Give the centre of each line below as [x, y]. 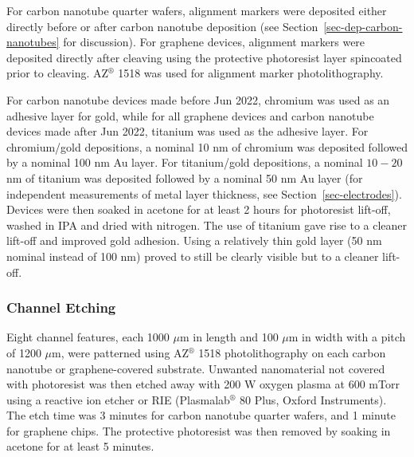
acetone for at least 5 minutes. [80, 446]
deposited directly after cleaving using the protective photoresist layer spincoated [204, 57]
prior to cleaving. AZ [58, 73]
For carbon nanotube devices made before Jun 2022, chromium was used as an [198, 99]
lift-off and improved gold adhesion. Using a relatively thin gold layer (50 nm [194, 240]
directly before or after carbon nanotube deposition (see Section [162, 26]
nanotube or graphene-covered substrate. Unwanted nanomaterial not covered [196, 368]
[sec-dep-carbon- [363, 26]
